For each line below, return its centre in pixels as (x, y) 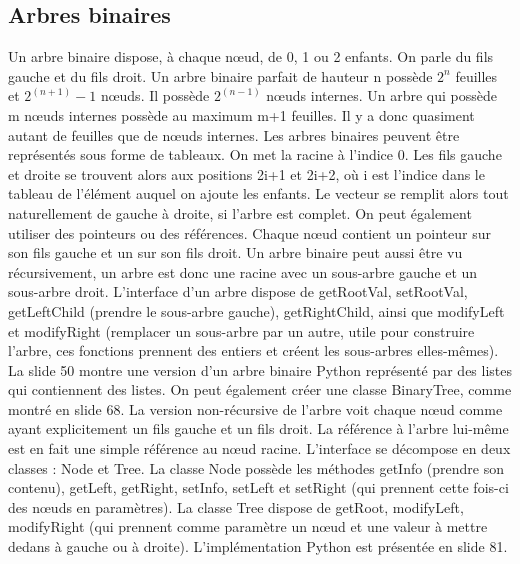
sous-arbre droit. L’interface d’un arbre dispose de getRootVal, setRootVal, (238, 291)
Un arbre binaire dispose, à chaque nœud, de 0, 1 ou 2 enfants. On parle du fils (251, 56)
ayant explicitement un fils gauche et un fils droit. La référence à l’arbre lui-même (258, 428)
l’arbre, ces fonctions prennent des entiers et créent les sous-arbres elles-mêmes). (253, 350)
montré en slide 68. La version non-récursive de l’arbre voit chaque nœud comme (255, 408)
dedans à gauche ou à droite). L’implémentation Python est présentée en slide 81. (258, 546)
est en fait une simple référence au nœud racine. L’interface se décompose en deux (259, 448)
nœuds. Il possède (155, 95)
